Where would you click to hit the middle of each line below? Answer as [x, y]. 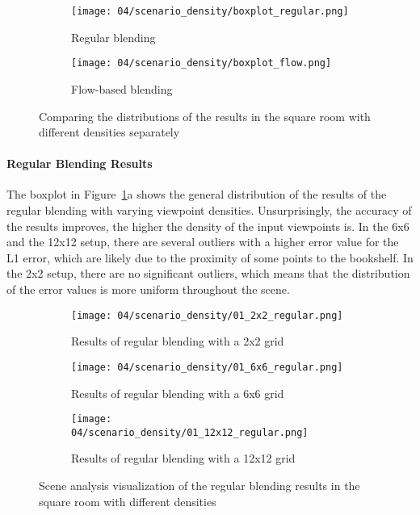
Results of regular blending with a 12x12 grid [183, 458]
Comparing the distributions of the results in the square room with [205, 116]
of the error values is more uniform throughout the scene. [148, 289]
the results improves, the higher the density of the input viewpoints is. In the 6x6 [208, 226]
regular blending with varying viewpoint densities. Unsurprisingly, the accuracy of [209, 210]
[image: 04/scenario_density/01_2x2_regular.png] [207, 315]
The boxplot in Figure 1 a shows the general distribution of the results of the [197, 194]
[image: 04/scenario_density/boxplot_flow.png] [202, 63]
